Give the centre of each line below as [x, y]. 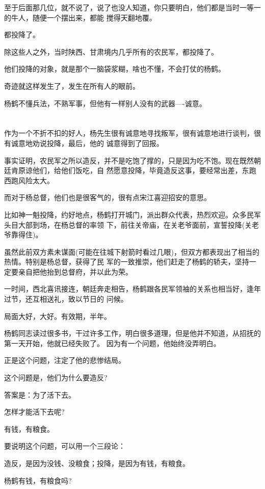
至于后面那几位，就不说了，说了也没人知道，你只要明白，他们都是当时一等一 [132, 7]
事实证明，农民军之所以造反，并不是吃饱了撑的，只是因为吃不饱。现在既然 [129, 160]
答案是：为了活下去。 [40, 394]
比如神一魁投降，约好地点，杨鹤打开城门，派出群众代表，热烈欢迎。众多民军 [132, 214]
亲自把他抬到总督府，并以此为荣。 [75, 271]
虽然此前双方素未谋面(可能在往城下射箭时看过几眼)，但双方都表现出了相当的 [132, 251]
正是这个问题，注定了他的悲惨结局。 [65, 360]
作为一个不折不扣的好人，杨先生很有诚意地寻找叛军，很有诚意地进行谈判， [129, 133]
